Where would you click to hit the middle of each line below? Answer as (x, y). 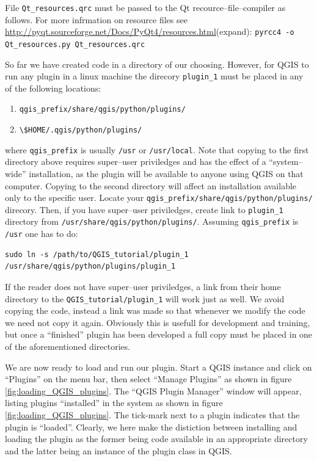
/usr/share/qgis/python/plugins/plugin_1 (90, 267)
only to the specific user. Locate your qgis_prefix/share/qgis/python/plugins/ (159, 198)
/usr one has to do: (42, 234)
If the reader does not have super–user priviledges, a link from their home (143, 286)
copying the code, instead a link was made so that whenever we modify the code (155, 310)
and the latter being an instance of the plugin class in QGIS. (118, 450)
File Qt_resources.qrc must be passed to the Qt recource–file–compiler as (145, 7)
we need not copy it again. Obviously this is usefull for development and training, (158, 322)
